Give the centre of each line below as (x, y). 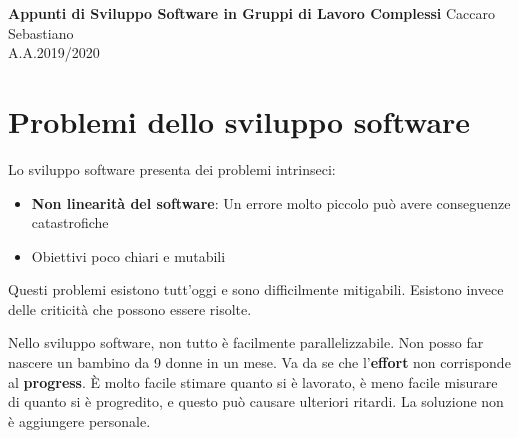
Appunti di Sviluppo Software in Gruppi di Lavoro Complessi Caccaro (252, 13)
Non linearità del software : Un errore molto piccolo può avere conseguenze (271, 202)
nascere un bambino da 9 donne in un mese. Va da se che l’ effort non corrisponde (259, 362)
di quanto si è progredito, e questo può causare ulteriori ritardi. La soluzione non (256, 401)
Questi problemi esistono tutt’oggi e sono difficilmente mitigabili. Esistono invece (256, 289)
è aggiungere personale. (79, 420)
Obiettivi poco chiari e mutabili (128, 255)
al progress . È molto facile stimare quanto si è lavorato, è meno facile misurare (253, 381)
